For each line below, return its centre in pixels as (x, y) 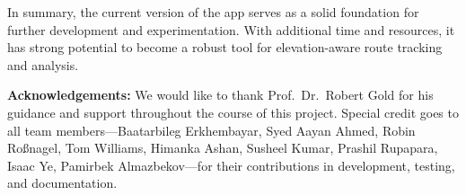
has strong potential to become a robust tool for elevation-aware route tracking (225, 47)
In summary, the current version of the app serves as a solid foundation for (213, 12)
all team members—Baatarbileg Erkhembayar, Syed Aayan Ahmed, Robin (211, 130)
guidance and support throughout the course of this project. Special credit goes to (233, 112)
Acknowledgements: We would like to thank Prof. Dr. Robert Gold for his (220, 95)
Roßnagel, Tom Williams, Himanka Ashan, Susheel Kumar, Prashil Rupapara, (223, 148)
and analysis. (43, 64)
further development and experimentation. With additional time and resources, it (231, 29)
